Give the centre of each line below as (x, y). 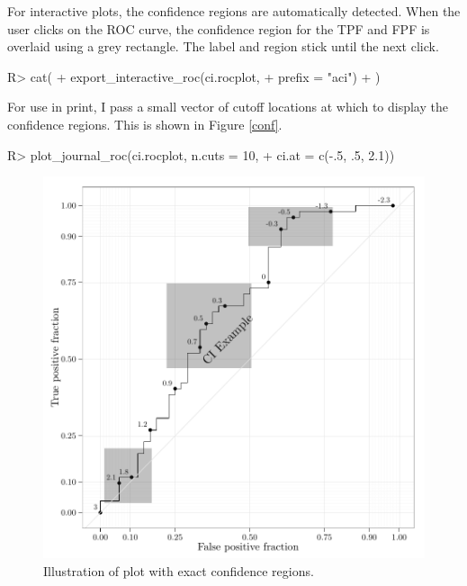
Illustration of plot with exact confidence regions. (179, 570)
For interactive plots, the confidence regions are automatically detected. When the (234, 11)
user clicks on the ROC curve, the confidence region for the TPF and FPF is (219, 28)
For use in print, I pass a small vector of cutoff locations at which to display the (228, 107)
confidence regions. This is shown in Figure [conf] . (145, 124)
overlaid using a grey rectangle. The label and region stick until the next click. (223, 46)
